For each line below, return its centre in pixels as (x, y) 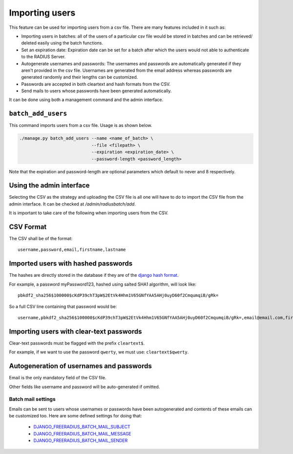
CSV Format (28, 227)
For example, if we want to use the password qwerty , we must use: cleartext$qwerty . (99, 352)
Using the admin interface (49, 186)
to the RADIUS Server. (43, 57)
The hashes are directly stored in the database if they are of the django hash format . (94, 275)
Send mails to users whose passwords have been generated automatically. (96, 91)
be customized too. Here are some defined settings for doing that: (75, 416)
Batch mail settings (32, 399)
